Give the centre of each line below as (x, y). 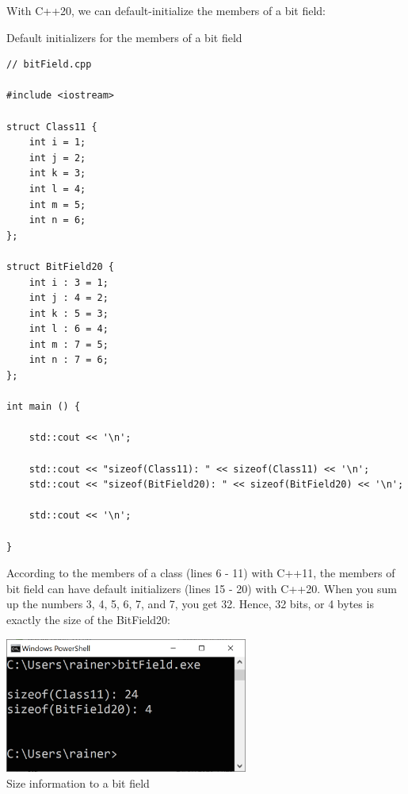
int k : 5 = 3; (69, 313)
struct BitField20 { (61, 266)
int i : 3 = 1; (69, 282)
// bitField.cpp (49, 65)
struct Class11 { (52, 127)
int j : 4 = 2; (69, 298)
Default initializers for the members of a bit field (124, 37)
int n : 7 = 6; (69, 360)
